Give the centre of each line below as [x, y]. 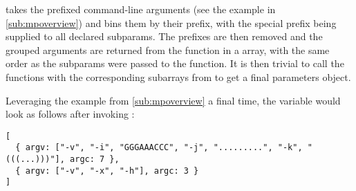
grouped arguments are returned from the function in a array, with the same [168, 49]
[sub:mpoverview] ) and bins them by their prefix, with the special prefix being [171, 22]
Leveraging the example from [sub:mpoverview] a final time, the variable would [173, 100]
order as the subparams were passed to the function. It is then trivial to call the [175, 63]
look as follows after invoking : [70, 114]
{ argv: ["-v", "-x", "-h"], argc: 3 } [107, 171]
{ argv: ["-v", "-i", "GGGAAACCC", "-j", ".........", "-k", [159, 148]
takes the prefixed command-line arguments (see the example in [141, 9]
